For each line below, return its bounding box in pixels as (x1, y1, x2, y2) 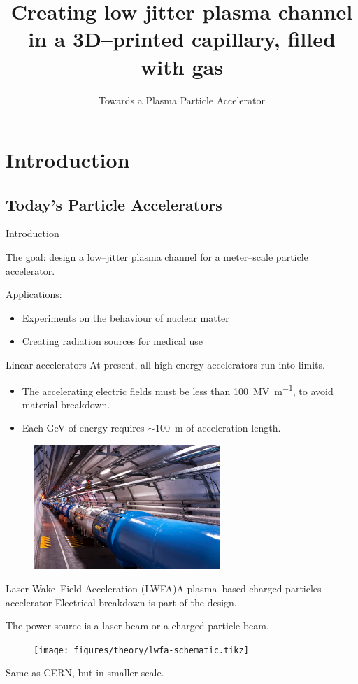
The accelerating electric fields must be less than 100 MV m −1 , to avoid (22, 381, 334, 398)
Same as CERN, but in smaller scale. (6, 665, 164, 680)
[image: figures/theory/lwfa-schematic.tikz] (34, 645, 249, 655)
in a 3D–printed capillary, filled (28, 24, 336, 53)
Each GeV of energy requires (22, 420, 145, 435)
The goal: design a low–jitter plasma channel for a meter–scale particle (6, 250, 308, 264)
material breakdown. (22, 397, 110, 411)
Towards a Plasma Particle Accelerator (99, 92, 265, 107)
